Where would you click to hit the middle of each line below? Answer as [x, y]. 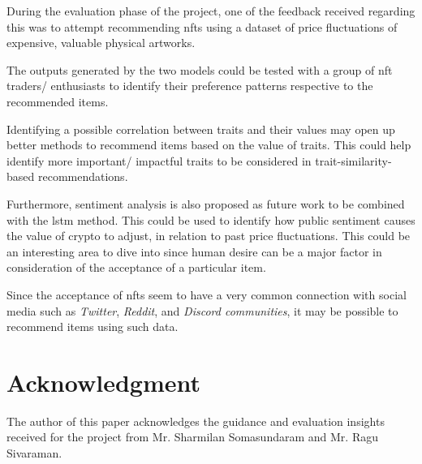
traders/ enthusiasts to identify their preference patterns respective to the [190, 86]
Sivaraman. [34, 453]
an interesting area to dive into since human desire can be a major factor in [194, 251]
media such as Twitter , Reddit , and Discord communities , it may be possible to [202, 310]
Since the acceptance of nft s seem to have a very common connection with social [207, 294]
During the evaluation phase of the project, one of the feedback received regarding [211, 11]
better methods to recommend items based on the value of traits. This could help [209, 145]
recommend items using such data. [93, 327]
